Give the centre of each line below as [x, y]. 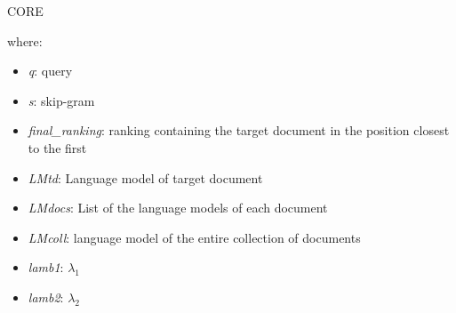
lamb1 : [46, 267]
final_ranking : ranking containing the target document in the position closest [239, 130]
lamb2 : [46, 297]
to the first [57, 147]
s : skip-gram [61, 100]
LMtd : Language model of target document [145, 177]
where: [25, 40]
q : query [50, 71]
